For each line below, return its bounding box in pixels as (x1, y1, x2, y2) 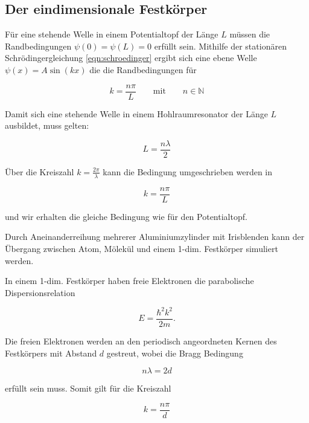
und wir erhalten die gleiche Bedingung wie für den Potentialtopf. (5, 210, 247, 222)
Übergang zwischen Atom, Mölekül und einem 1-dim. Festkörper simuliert (5, 242, 278, 254)
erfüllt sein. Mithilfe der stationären (154, 39, 287, 52)
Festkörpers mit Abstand (5, 346, 97, 359)
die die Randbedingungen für (89, 63, 197, 76)
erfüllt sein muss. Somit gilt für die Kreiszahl (5, 382, 171, 395)
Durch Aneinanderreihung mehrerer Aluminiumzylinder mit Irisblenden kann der (5, 230, 305, 243)
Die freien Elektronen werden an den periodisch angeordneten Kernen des (5, 334, 277, 347)
